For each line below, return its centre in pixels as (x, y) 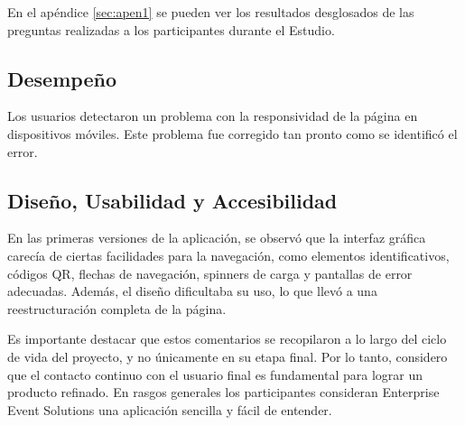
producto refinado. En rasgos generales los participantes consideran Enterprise (223, 392)
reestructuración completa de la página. (117, 308)
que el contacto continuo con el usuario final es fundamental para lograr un (215, 374)
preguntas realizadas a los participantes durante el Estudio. (171, 29)
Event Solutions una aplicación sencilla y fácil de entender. (170, 409)
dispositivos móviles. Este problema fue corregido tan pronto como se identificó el (232, 133)
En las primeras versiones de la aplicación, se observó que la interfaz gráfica (217, 238)
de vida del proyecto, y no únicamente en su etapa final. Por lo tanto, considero (228, 356)
